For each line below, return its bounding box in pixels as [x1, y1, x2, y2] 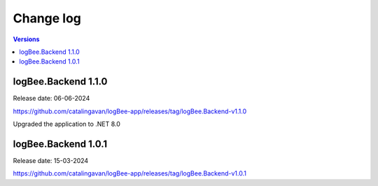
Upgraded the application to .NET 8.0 [13, 120, 120, 129]
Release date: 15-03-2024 [13, 156, 89, 164]
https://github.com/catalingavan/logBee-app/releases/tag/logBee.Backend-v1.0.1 [13, 169, 246, 178]
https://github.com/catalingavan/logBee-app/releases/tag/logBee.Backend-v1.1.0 [13, 107, 247, 115]
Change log [13, 10, 82, 26]
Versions [13, 35, 40, 43]
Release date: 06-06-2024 [13, 94, 90, 103]
